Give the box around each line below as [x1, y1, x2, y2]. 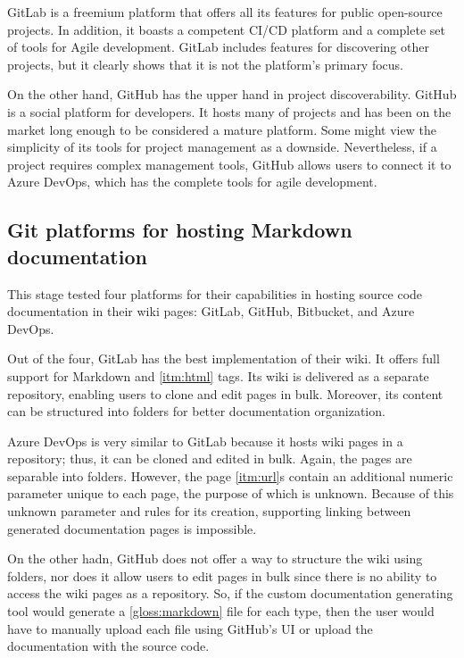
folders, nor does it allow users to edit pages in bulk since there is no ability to [7, 566, 437, 585]
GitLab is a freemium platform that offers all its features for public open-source [7, 3, 443, 21]
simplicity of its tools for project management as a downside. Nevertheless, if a [7, 137, 437, 156]
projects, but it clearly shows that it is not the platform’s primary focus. [7, 54, 404, 73]
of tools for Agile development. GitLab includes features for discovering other [7, 37, 429, 56]
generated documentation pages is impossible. [7, 519, 257, 537]
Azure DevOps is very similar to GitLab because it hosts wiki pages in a [7, 431, 403, 450]
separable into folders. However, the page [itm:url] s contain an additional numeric [7, 466, 453, 485]
